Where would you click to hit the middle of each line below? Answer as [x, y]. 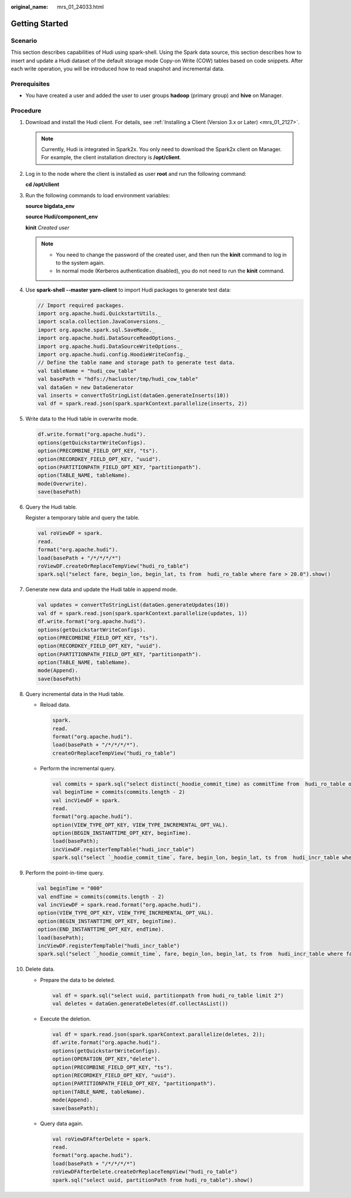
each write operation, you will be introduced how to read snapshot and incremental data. [118, 69]
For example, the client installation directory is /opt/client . [111, 158]
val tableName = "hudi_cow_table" [87, 371]
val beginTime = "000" [70, 888]
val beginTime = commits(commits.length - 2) [119, 792]
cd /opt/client [42, 185]
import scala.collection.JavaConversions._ [101, 322]
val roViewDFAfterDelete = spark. [102, 1139]
